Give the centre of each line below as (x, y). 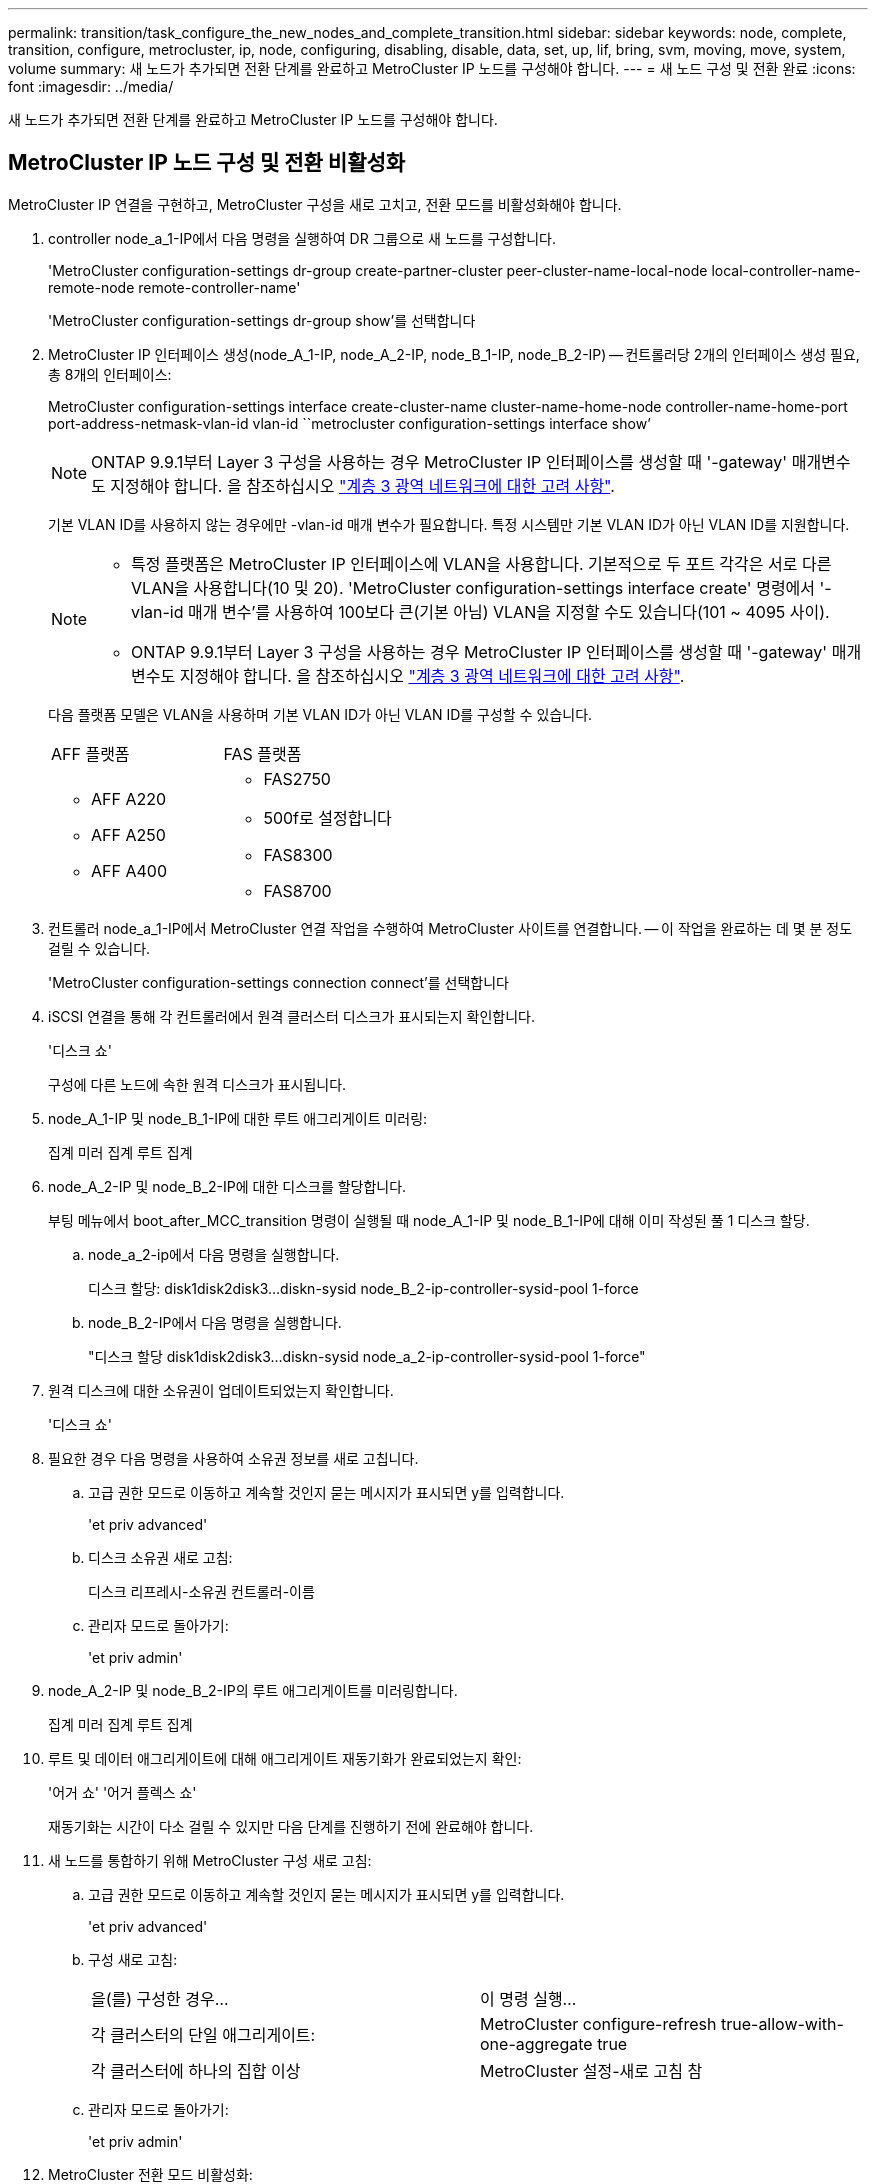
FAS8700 (297, 890)
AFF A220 (129, 798)
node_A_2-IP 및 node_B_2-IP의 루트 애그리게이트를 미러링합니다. (253, 1690)
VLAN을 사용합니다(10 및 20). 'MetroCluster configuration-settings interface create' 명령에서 (473, 587)
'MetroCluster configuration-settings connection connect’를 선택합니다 (278, 982)
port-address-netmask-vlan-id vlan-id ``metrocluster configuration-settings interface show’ (349, 423)
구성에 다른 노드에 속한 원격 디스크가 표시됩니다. (197, 1084)
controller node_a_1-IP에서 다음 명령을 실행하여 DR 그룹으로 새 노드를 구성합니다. (302, 238)
